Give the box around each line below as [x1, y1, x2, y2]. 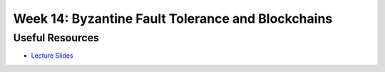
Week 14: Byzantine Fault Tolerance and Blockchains [13, 11, 333, 26]
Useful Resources [13, 31, 100, 44]
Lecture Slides [31, 51, 73, 60]
